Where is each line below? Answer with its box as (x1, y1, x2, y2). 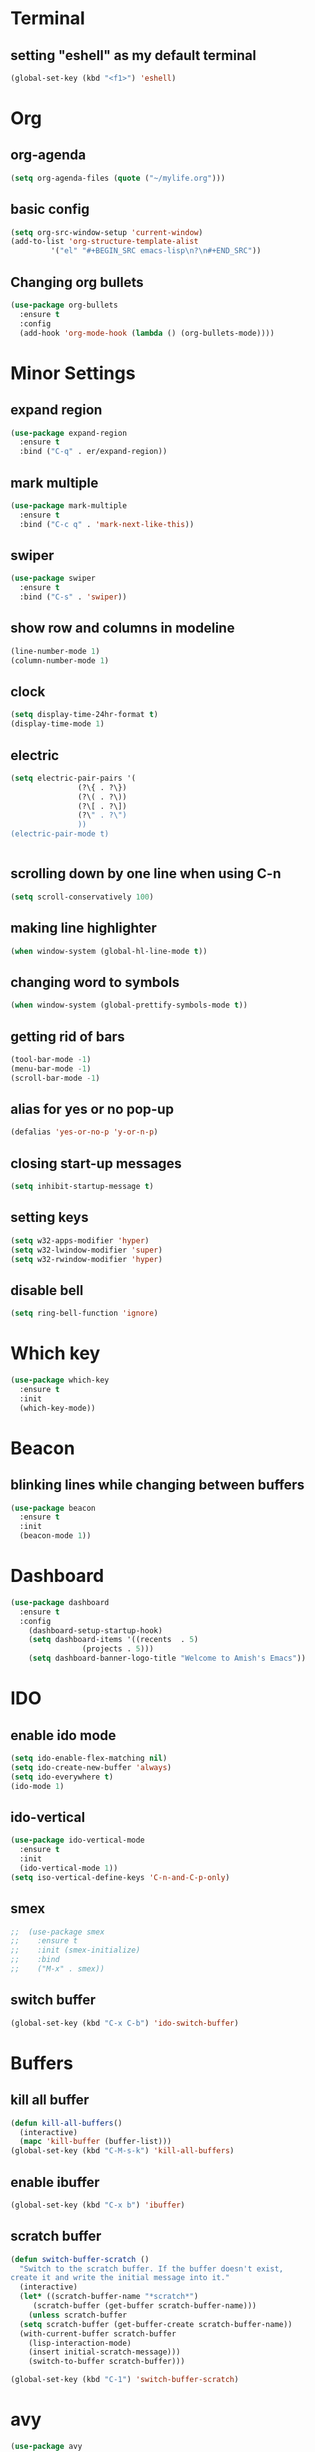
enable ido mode (10, 1727, 117, 1744)
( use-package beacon (10, 1503, 97, 1513)
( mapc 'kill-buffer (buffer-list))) (19, 2137, 172, 2147)
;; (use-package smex (10, 1927, 105, 1937)
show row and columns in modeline (10, 620, 235, 637)
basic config (10, 201, 90, 218)
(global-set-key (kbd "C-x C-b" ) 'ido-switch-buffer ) (10, 2018, 240, 2028)
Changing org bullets (10, 273, 144, 291)
